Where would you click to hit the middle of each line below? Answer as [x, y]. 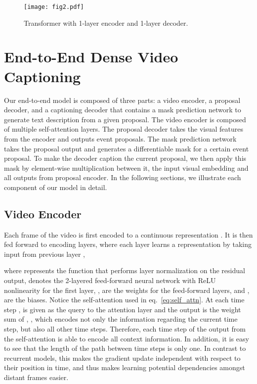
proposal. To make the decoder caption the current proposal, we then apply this [125, 158]
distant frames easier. [36, 377]
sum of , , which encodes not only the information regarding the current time [121, 319]
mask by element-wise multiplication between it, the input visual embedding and [126, 168]
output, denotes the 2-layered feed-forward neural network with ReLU [110, 280]
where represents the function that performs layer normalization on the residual [125, 270]
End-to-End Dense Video [91, 57]
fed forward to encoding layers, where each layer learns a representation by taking [128, 244]
